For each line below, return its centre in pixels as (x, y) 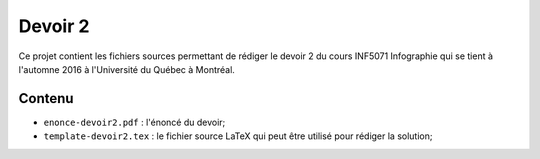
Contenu (46, 98)
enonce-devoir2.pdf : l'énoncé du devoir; (134, 122)
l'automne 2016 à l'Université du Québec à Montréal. (126, 69)
